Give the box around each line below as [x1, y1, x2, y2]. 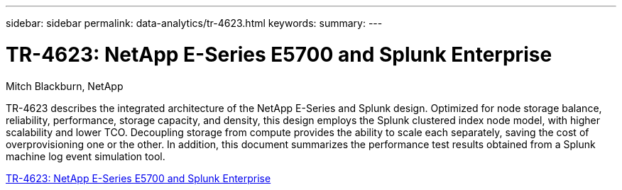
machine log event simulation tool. [6, 150, 165, 162]
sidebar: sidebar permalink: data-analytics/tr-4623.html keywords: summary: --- [6, 17, 383, 29]
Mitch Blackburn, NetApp [6, 79, 124, 92]
